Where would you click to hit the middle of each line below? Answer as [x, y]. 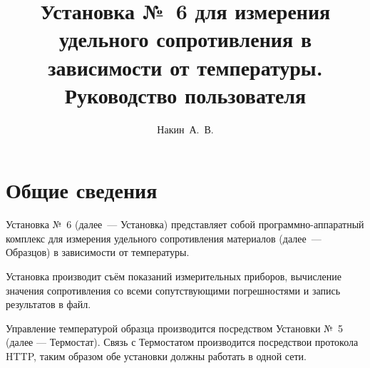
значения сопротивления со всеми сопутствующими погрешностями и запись [173, 290]
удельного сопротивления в [185, 39]
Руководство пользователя [185, 94]
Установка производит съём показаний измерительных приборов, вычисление [174, 276]
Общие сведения [82, 190]
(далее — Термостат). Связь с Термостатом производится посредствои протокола [182, 342]
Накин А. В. [185, 129]
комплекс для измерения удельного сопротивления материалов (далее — [164, 238]
